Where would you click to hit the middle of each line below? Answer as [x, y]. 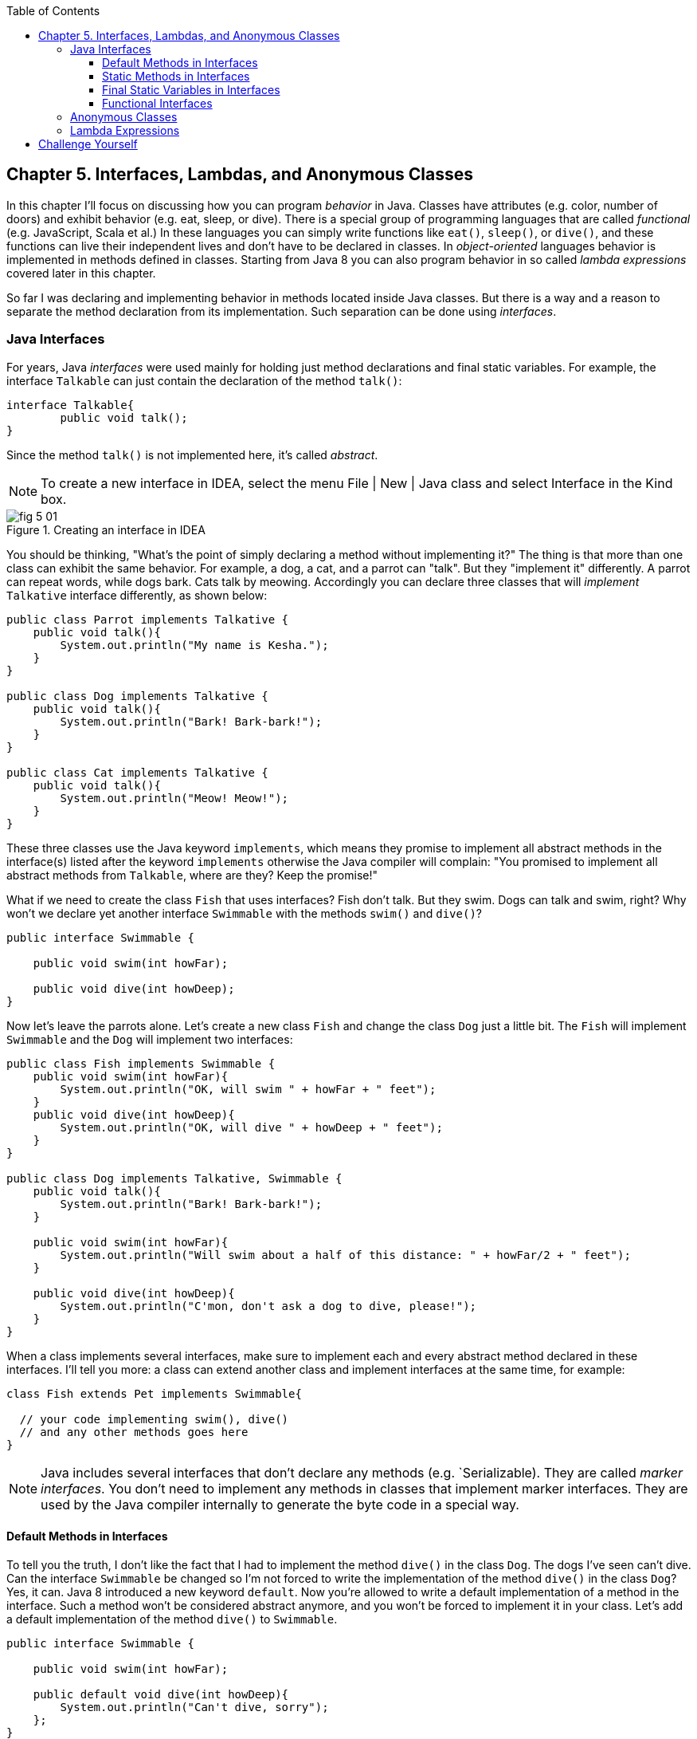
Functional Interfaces [157, 103]
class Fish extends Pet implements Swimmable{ [154, 1393]
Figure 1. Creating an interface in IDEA [106, 529]
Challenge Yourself [88, 144]
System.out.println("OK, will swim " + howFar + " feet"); [248, 1089]
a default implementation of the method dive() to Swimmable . [172, 1619]
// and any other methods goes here [134, 1432]
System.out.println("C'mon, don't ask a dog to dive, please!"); [268, 1306]
